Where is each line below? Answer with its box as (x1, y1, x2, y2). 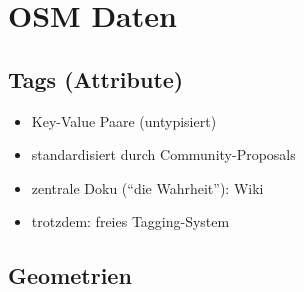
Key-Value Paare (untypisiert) (31, 110, 217, 131)
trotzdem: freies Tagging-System (31, 211, 230, 232)
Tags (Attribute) (8, 63, 184, 94)
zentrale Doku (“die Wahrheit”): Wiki (31, 177, 264, 198)
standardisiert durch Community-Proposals (31, 144, 296, 165)
